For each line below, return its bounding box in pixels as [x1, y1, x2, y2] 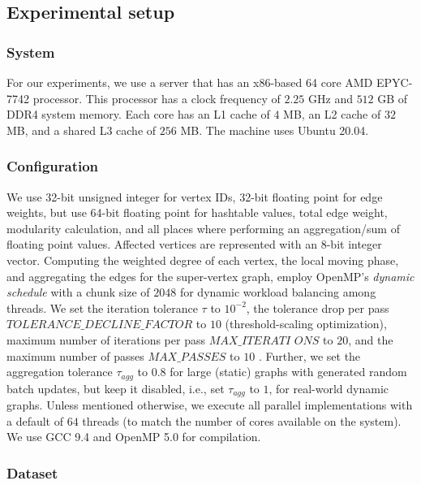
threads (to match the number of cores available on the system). [82, 412, 402, 429]
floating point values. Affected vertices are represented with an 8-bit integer [6, 236, 382, 253]
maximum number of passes [6, 347, 144, 364]
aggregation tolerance [6, 363, 113, 380]
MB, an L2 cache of [283, 106, 381, 123]
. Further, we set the [258, 347, 361, 364]
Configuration [6, 156, 99, 176]
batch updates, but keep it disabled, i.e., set [6, 379, 225, 396]
